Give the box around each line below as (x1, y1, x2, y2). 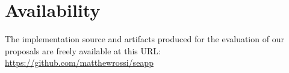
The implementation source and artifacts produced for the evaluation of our (5, 33, 284, 45)
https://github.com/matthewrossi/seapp (5, 56, 154, 69)
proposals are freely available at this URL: (5, 44, 161, 57)
